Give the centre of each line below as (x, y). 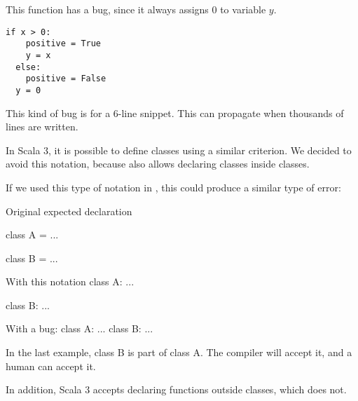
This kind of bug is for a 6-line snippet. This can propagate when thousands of (175, 113)
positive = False (66, 79)
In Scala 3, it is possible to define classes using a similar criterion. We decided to (179, 150)
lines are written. (42, 127)
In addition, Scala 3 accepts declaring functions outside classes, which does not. (176, 389)
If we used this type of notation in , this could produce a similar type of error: (173, 187)
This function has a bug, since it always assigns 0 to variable (136, 9)
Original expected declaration (69, 211)
